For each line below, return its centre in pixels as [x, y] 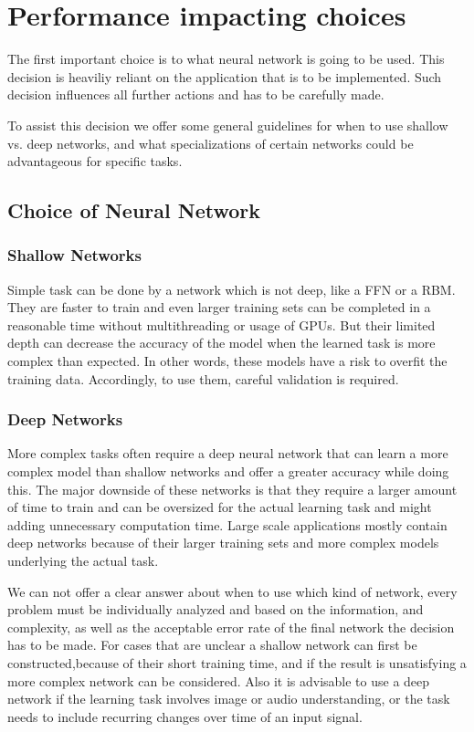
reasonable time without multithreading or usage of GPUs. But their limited [221, 324]
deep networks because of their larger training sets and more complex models [223, 543]
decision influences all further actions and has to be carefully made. [196, 94]
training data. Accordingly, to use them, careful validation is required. [203, 378]
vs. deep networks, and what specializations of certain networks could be [211, 143]
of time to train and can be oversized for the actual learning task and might [220, 507]
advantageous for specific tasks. [95, 161]
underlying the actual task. [83, 561]
